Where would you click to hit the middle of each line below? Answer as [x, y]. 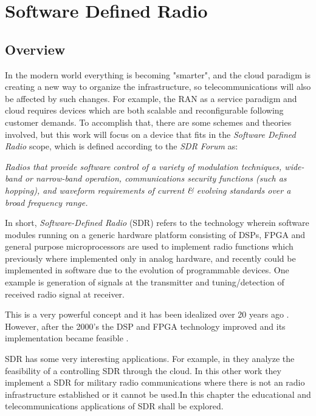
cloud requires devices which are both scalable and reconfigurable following [144, 110]
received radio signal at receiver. [65, 294]
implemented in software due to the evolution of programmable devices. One [147, 270]
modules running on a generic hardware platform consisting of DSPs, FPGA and [155, 234]
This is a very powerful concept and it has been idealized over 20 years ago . [147, 314]
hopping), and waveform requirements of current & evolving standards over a [148, 190]
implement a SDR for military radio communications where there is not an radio [155, 382]
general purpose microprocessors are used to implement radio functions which [149, 246]
